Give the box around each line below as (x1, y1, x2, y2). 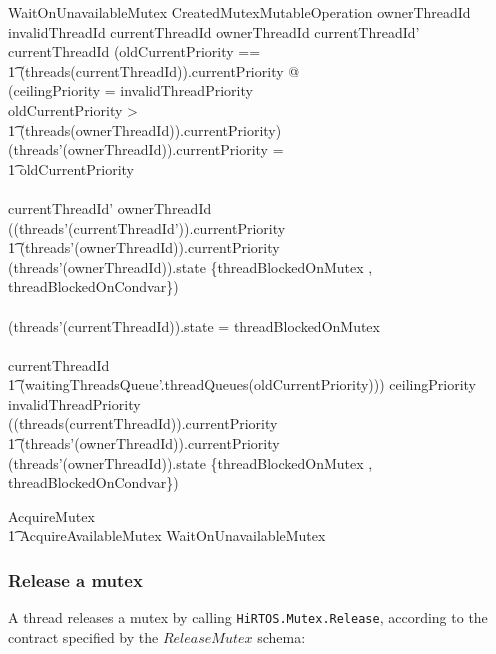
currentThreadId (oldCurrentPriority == (8, 41, 261, 62)
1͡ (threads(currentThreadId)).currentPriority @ (8, 60, 300, 81)
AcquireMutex (8, 505, 95, 526)
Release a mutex (8, 567, 143, 592)
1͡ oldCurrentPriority (8, 158, 134, 179)
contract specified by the (8, 626, 159, 647)
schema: (257, 626, 306, 647)
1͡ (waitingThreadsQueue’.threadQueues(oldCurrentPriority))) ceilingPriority (8, 374, 477, 395)
